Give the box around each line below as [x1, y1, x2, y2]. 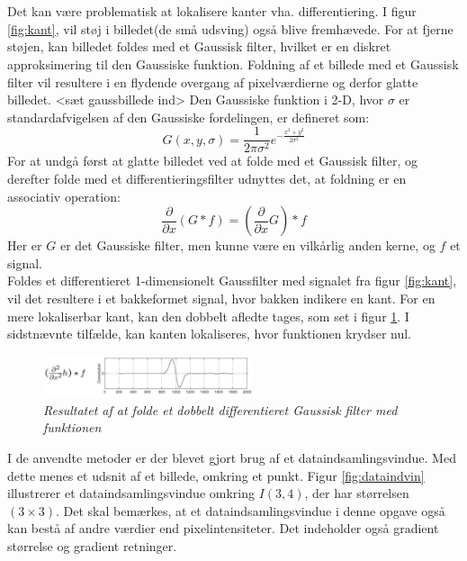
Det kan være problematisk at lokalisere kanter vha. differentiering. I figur [7, 2, 417, 21]
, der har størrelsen [304, 484, 409, 502]
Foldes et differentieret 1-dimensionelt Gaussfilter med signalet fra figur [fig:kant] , [7, 271, 457, 290]
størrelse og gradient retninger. [7, 536, 177, 555]
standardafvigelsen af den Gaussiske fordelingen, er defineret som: [7, 107, 370, 126]
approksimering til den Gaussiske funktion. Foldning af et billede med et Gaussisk [7, 54, 459, 73]
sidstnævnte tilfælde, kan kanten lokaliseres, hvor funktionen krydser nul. [7, 324, 411, 343]
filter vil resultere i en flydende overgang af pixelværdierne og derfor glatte [7, 72, 418, 91]
